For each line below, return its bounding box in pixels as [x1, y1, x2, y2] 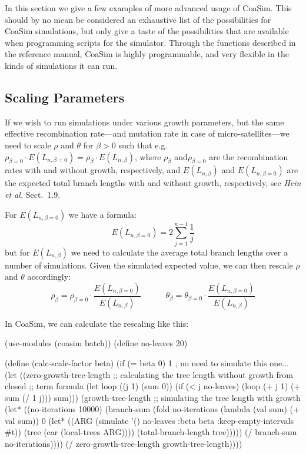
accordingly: [27, 270, 71, 283]
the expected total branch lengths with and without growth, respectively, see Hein [5, 177, 301, 189]
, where [135, 150, 161, 163]
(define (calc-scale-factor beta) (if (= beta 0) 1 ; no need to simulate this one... [5, 356, 289, 369]
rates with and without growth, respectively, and [5, 164, 181, 176]
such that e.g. [118, 138, 168, 151]
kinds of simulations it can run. [5, 59, 118, 71]
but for [5, 246, 30, 258]
